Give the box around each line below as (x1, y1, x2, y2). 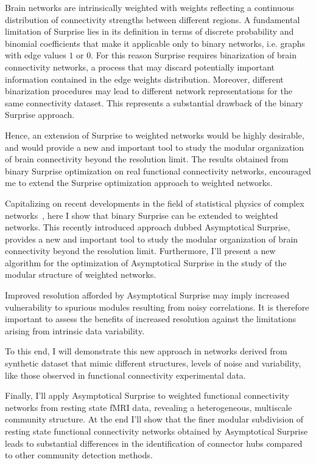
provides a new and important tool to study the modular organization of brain (5, 232, 298, 245)
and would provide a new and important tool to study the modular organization (5, 140, 304, 153)
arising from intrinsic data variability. (5, 324, 145, 337)
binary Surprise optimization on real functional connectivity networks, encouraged (5, 164, 311, 177)
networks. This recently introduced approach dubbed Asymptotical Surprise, (5, 221, 290, 233)
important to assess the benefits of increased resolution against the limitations (5, 312, 297, 325)
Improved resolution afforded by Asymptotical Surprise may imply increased (5, 289, 290, 301)
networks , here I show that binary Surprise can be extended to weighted (5, 208, 278, 221)
